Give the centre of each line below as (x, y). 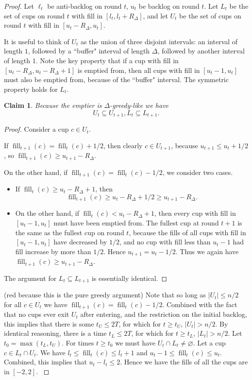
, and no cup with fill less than (165, 242)
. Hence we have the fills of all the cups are (184, 362)
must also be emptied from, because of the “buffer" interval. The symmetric (116, 79)
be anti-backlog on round (84, 6)
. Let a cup (209, 342)
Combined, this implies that (45, 362)
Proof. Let (19, 6)
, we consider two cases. (198, 172)
